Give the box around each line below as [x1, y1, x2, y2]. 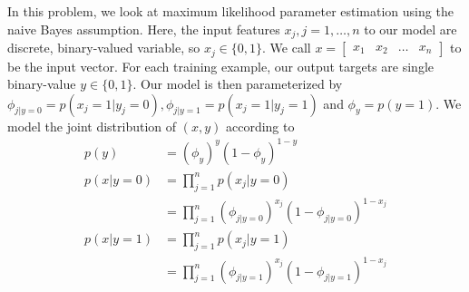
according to [225, 116, 295, 135]
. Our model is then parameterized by [132, 74, 343, 93]
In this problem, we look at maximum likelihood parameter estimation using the [7, 2, 454, 20]
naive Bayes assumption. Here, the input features [7, 19, 280, 38]
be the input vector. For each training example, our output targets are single [7, 56, 434, 75]
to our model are [364, 19, 457, 38]
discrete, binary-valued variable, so [7, 38, 200, 57]
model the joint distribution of [7, 116, 177, 135]
